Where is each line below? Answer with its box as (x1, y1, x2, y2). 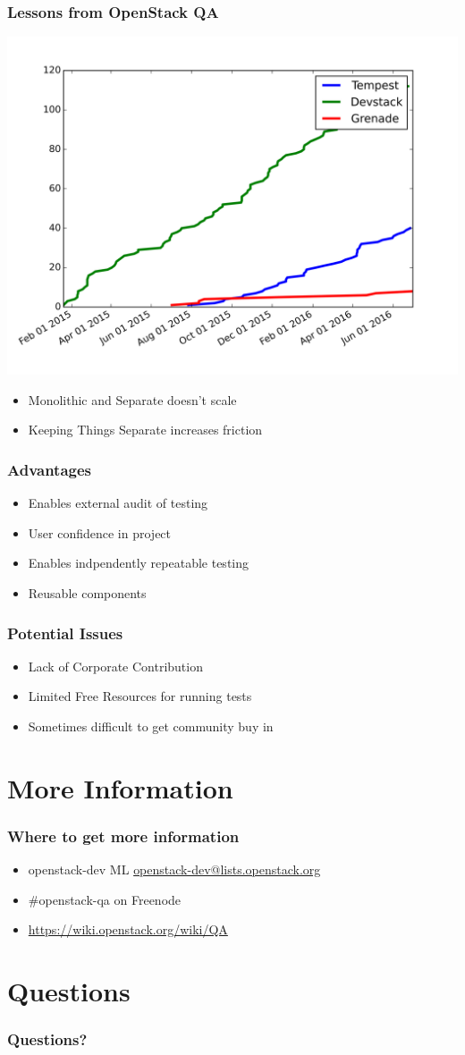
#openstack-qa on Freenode (28, 890, 182, 908)
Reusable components (28, 584, 147, 602)
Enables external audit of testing (28, 494, 208, 512)
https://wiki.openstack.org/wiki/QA (28, 920, 228, 939)
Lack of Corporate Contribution (28, 656, 203, 675)
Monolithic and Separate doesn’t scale (28, 390, 237, 409)
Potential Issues (7, 621, 123, 644)
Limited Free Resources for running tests (28, 687, 252, 705)
